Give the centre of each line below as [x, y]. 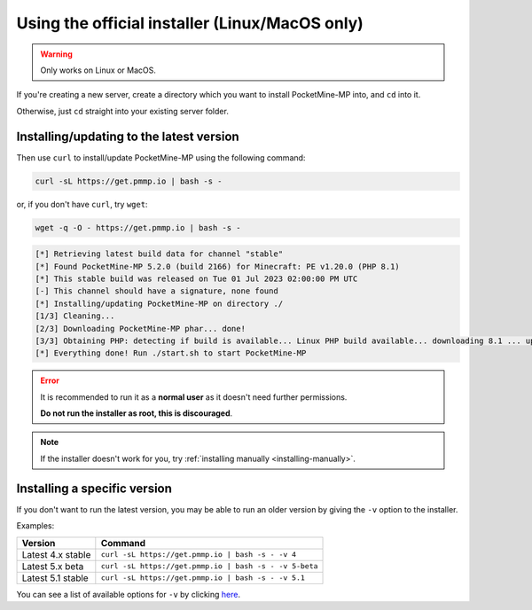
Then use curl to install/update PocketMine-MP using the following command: [161, 157]
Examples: [35, 526]
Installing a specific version [94, 488]
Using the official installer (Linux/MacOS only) [190, 23]
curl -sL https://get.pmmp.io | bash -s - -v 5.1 [203, 578]
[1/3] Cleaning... [75, 316]
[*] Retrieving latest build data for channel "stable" [159, 254]
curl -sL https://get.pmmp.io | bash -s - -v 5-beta [209, 566]
